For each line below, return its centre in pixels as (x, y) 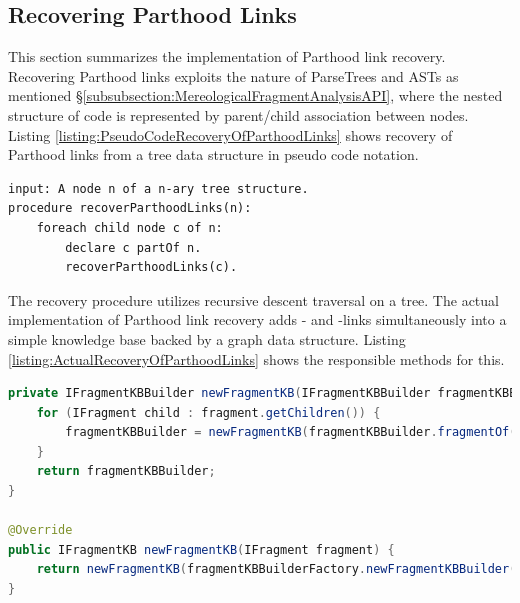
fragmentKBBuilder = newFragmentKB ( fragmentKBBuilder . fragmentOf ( (291, 432)
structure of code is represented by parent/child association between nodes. (238, 114)
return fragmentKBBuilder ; (126, 471)
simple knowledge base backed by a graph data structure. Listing (207, 338)
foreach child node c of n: (129, 227)
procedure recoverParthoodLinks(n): (130, 208)
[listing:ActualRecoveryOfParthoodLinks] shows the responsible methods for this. (256, 358)
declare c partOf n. (133, 247)
